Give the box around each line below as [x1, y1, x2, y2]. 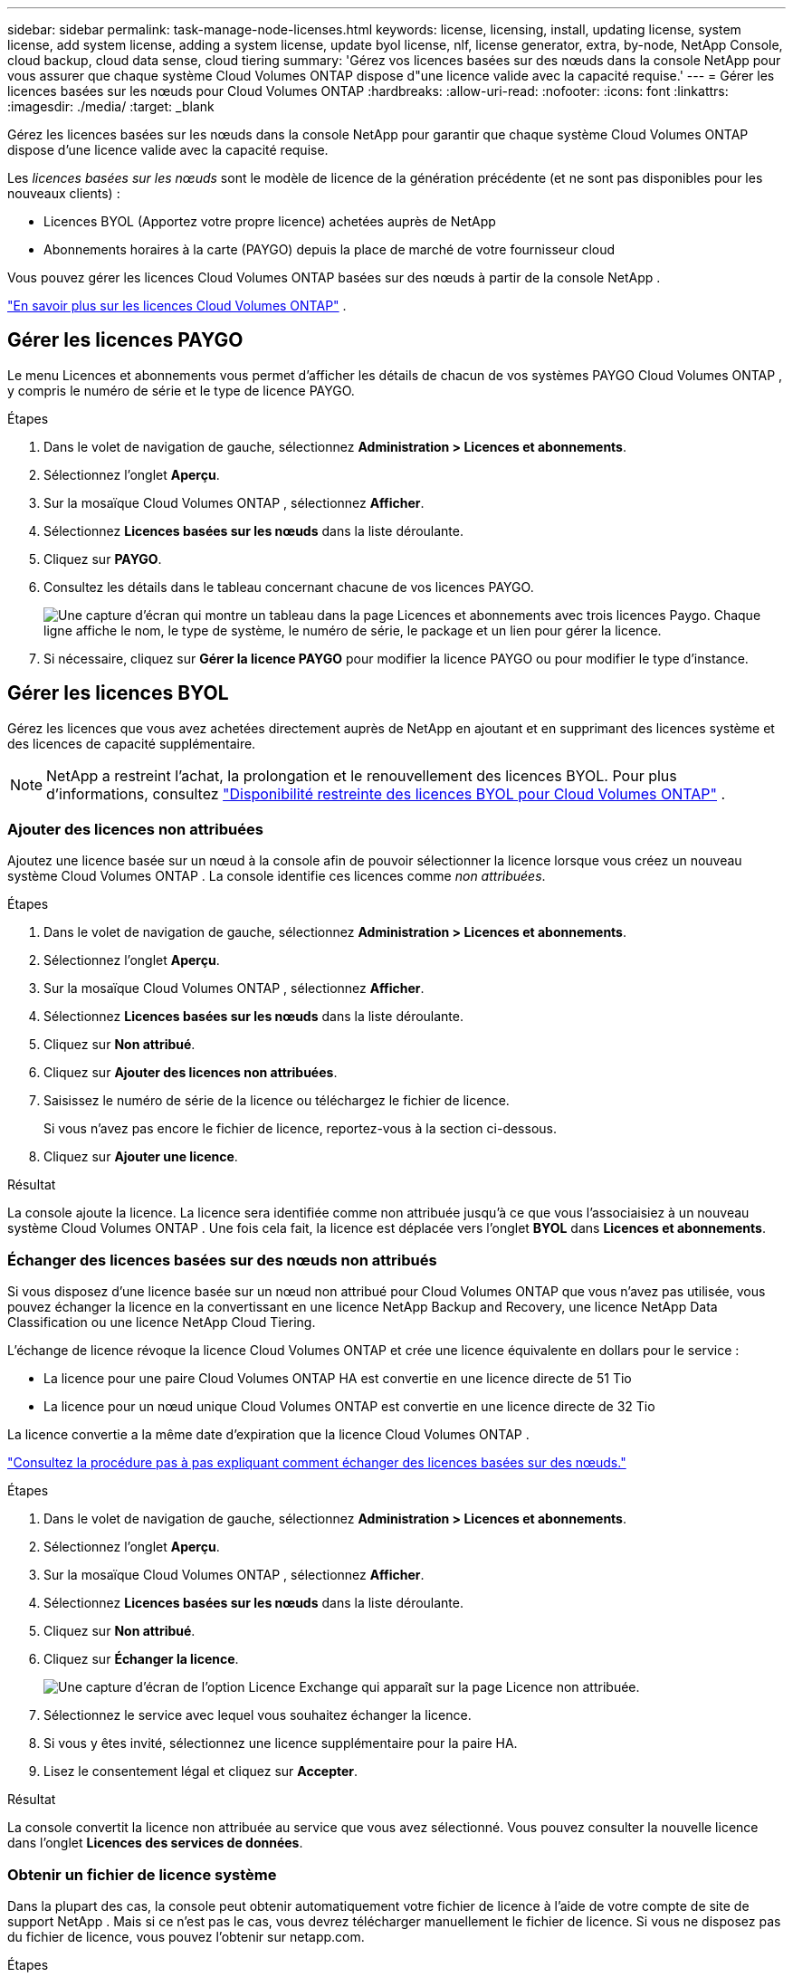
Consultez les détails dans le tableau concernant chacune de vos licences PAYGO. [43, 578, 534, 595]
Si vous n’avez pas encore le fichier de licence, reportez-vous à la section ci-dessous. [43, 1121, 557, 1137]
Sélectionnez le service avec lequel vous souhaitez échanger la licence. [43, 1707, 472, 1724]
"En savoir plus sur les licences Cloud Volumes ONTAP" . [7, 298, 347, 313]
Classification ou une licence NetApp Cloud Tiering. [7, 1314, 316, 1331]
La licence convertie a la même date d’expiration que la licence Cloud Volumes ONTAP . [7, 1427, 530, 1443]
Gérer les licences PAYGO [7, 329, 244, 352]
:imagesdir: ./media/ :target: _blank [7, 99, 215, 114]
